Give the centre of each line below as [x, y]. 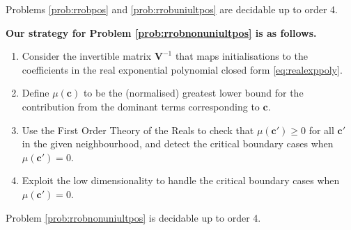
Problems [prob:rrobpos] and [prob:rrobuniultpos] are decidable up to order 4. [172, 9]
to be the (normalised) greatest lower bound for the [193, 93]
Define [36, 93]
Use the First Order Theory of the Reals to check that [138, 130]
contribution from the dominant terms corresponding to [141, 106]
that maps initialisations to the [241, 56]
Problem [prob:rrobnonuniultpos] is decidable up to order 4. [133, 217]
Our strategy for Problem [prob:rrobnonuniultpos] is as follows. [161, 32]
